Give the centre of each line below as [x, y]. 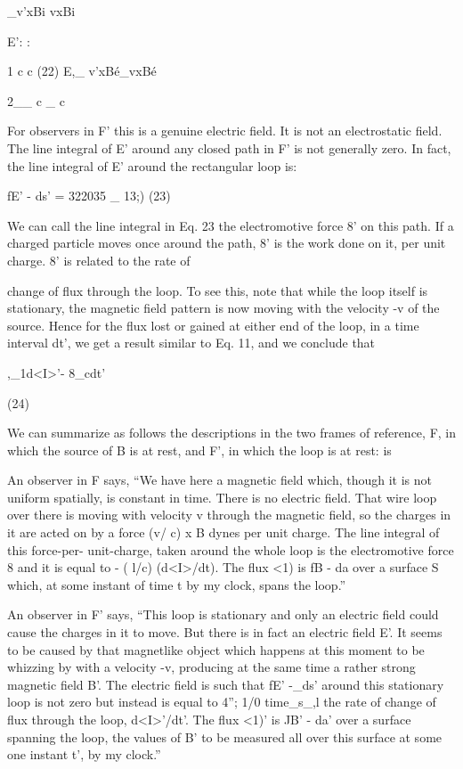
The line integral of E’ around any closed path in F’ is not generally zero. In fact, [229, 147]
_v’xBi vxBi [41, 11]
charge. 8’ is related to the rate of [99, 260]
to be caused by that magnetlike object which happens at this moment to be [216, 649]
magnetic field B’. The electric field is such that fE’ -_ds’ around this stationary [226, 684]
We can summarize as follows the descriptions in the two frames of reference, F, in [232, 433]
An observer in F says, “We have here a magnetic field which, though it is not [219, 480]
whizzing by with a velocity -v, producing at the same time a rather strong [211, 667]
